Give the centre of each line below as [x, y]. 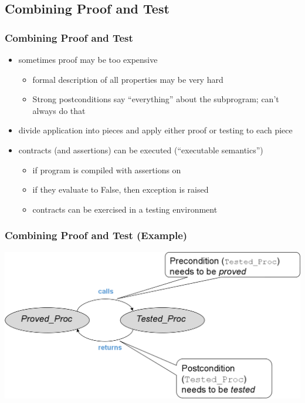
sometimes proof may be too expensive [88, 59]
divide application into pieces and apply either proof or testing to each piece [155, 130]
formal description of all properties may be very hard [128, 79]
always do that [59, 110]
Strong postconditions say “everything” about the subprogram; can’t [156, 99]
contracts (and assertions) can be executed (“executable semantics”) [141, 150]
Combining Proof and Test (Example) [96, 235]
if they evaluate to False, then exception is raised [121, 189]
